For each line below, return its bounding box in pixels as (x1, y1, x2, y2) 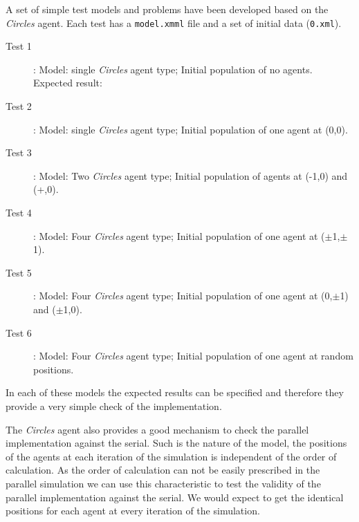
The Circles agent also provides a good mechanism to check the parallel (6, 422, 309, 436)
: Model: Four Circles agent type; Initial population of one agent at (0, (33, 288, 333, 303)
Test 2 (6, 99, 32, 113)
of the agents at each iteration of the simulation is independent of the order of (6, 449, 337, 463)
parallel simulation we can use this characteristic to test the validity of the (6, 476, 321, 490)
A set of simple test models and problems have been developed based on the (6, 2, 329, 16)
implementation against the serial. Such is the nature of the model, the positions (6, 436, 347, 450)
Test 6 (6, 325, 32, 339)
